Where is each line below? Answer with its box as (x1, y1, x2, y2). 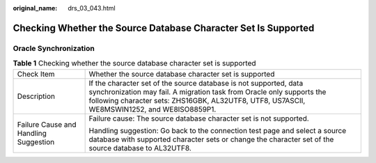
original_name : (13, 4, 58, 12)
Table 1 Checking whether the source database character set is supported (13, 59, 257, 68)
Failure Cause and (17, 119, 77, 129)
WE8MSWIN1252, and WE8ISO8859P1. (88, 104, 217, 114)
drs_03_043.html (68, 4, 116, 12)
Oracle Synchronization (13, 43, 95, 53)
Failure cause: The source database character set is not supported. (88, 114, 309, 123)
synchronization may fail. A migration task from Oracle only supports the (88, 87, 327, 97)
